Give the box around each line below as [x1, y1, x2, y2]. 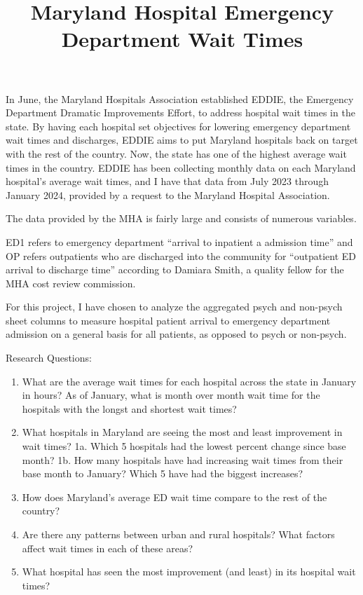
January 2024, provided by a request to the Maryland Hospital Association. [6, 187, 330, 202]
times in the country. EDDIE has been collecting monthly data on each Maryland [6, 160, 356, 175]
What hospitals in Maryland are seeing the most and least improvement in [22, 425, 343, 439]
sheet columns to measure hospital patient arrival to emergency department [6, 313, 331, 327]
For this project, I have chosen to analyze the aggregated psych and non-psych [6, 299, 343, 314]
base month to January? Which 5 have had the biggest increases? [22, 466, 303, 481]
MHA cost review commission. [6, 275, 136, 290]
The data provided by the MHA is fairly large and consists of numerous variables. [6, 211, 357, 226]
